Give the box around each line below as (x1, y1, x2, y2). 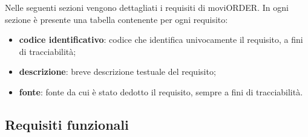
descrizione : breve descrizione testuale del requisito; (19, 65, 216, 78)
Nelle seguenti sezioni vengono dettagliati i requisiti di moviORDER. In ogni (5, 1, 289, 13)
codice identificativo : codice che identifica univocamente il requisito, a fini (19, 33, 303, 46)
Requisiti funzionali (5, 115, 129, 133)
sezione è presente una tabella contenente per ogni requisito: (5, 13, 228, 25)
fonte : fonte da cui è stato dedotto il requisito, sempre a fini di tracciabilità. (19, 85, 303, 98)
